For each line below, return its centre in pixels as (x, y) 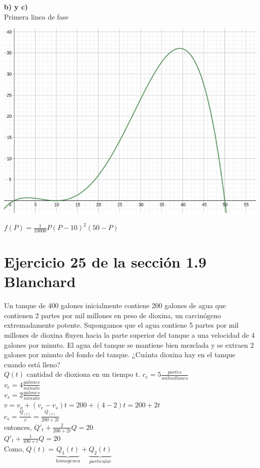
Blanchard (40, 281)
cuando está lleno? (32, 364)
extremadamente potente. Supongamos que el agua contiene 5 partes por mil (121, 325)
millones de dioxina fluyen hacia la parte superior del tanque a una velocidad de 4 (129, 334)
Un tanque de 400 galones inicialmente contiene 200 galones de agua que (115, 305)
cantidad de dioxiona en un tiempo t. (83, 374)
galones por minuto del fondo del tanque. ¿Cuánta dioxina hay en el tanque (120, 355)
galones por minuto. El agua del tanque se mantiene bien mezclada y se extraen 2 (129, 344)
